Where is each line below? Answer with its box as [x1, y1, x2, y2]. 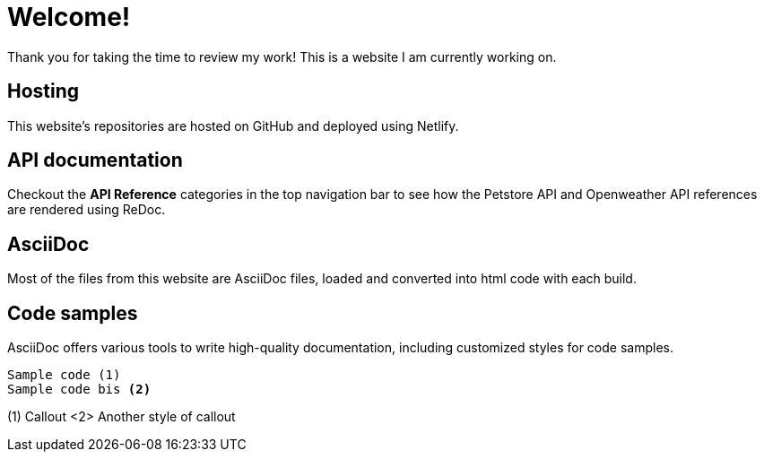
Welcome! [7, 2, 131, 32]
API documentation [7, 149, 183, 172]
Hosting [7, 80, 80, 103]
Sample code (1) [7, 368, 121, 383]
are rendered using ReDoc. [7, 202, 166, 218]
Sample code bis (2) [7, 382, 152, 397]
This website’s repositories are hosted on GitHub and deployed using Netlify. [7, 117, 459, 134]
